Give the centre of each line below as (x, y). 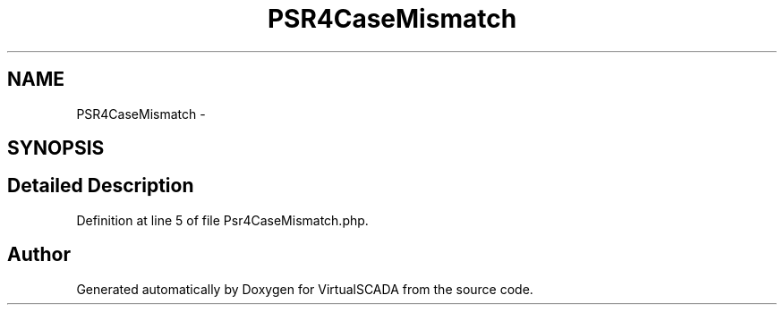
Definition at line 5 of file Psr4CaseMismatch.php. (222, 220)
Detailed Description (101, 186)
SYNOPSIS (56, 148)
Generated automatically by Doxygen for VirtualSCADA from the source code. (305, 289)
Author (39, 255)
